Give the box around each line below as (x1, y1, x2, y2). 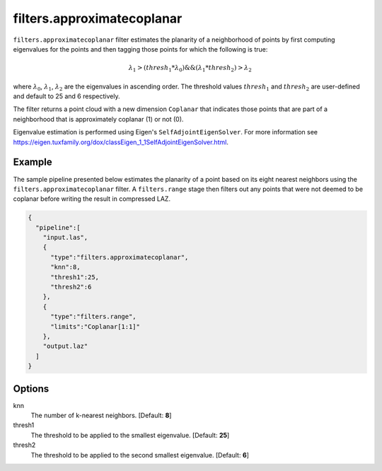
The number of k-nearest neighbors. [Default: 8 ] (30, 411, 172, 420)
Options (13, 383, 50, 395)
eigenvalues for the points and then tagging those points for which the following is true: (13, 45, 268, 53)
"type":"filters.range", (50, 313, 137, 321)
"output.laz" (42, 342, 88, 350)
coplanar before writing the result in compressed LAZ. (13, 194, 171, 203)
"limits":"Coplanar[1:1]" (50, 322, 141, 330)
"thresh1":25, (50, 273, 99, 281)
